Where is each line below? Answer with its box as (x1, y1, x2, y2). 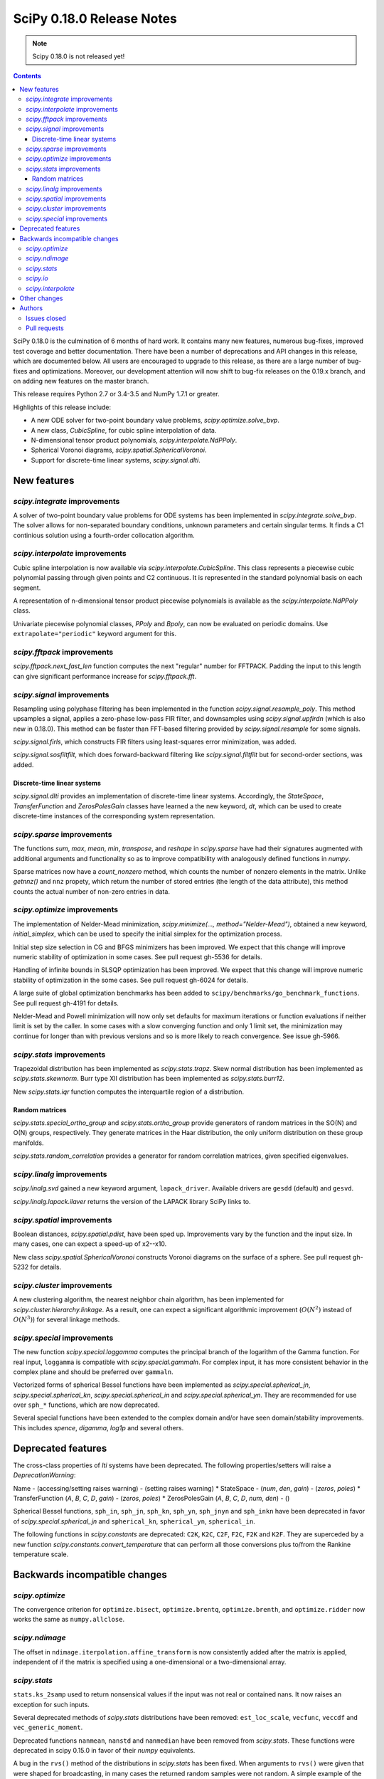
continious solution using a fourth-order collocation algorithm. (13, 531, 195, 539)
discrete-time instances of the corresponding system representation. (13, 812, 215, 820)
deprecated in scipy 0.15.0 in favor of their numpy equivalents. (13, 1746, 196, 1755)
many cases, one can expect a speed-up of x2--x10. (13, 1240, 167, 1248)
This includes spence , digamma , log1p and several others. (13, 1423, 184, 1432)
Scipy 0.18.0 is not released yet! (32, 52, 125, 60)
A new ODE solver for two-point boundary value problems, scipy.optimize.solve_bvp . (31, 416, 280, 425)
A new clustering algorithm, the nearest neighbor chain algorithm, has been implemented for (13, 1295, 284, 1304)
